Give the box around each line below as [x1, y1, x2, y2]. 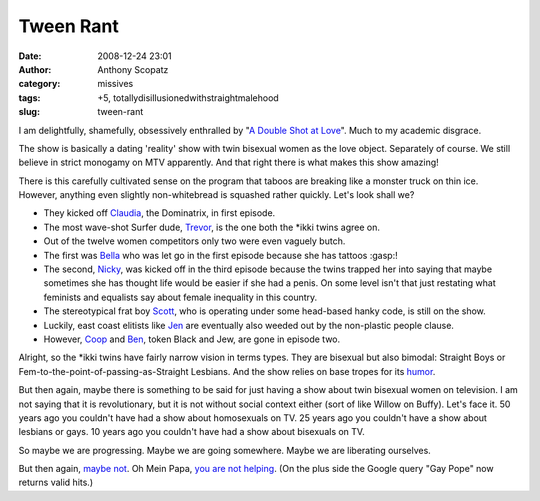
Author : [18, 63, 52, 75]
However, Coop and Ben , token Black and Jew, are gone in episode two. [43, 333, 341, 345]
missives [97, 78, 134, 90]
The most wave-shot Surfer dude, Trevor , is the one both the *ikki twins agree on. [43, 221, 380, 233]
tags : [18, 91, 41, 104]
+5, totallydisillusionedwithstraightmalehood [97, 91, 279, 104]
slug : [18, 106, 40, 118]
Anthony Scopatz [97, 63, 169, 75]
